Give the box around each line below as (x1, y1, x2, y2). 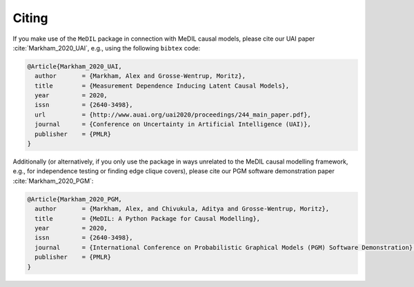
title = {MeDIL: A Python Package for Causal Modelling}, (34, 215, 261, 222)
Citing (12, 10, 48, 26)
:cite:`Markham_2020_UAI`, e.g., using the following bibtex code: (12, 43, 201, 52)
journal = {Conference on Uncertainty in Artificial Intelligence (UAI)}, (34, 121, 312, 128)
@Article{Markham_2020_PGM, (27, 195, 122, 203)
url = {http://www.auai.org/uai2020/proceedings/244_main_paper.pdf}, (34, 110, 312, 119)
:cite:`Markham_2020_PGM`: (12, 177, 94, 185)
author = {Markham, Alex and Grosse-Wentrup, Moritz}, (34, 72, 246, 80)
